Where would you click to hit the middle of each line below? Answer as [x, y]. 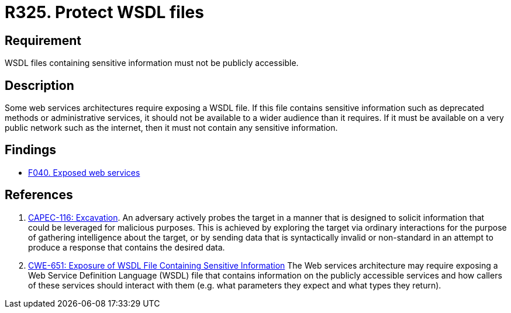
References [39, 195]
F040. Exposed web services [84, 172]
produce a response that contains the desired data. [127, 247]
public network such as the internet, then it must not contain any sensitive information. [171, 128]
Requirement [43, 40]
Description [39, 85]
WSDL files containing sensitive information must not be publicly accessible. [152, 63]
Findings [31, 150]
